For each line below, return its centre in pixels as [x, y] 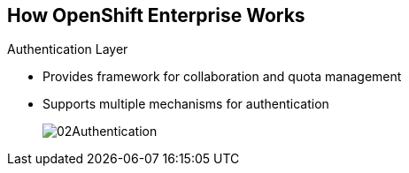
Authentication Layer [68, 49]
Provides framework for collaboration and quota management [222, 77]
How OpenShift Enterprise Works [156, 15]
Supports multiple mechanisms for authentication [186, 104]
